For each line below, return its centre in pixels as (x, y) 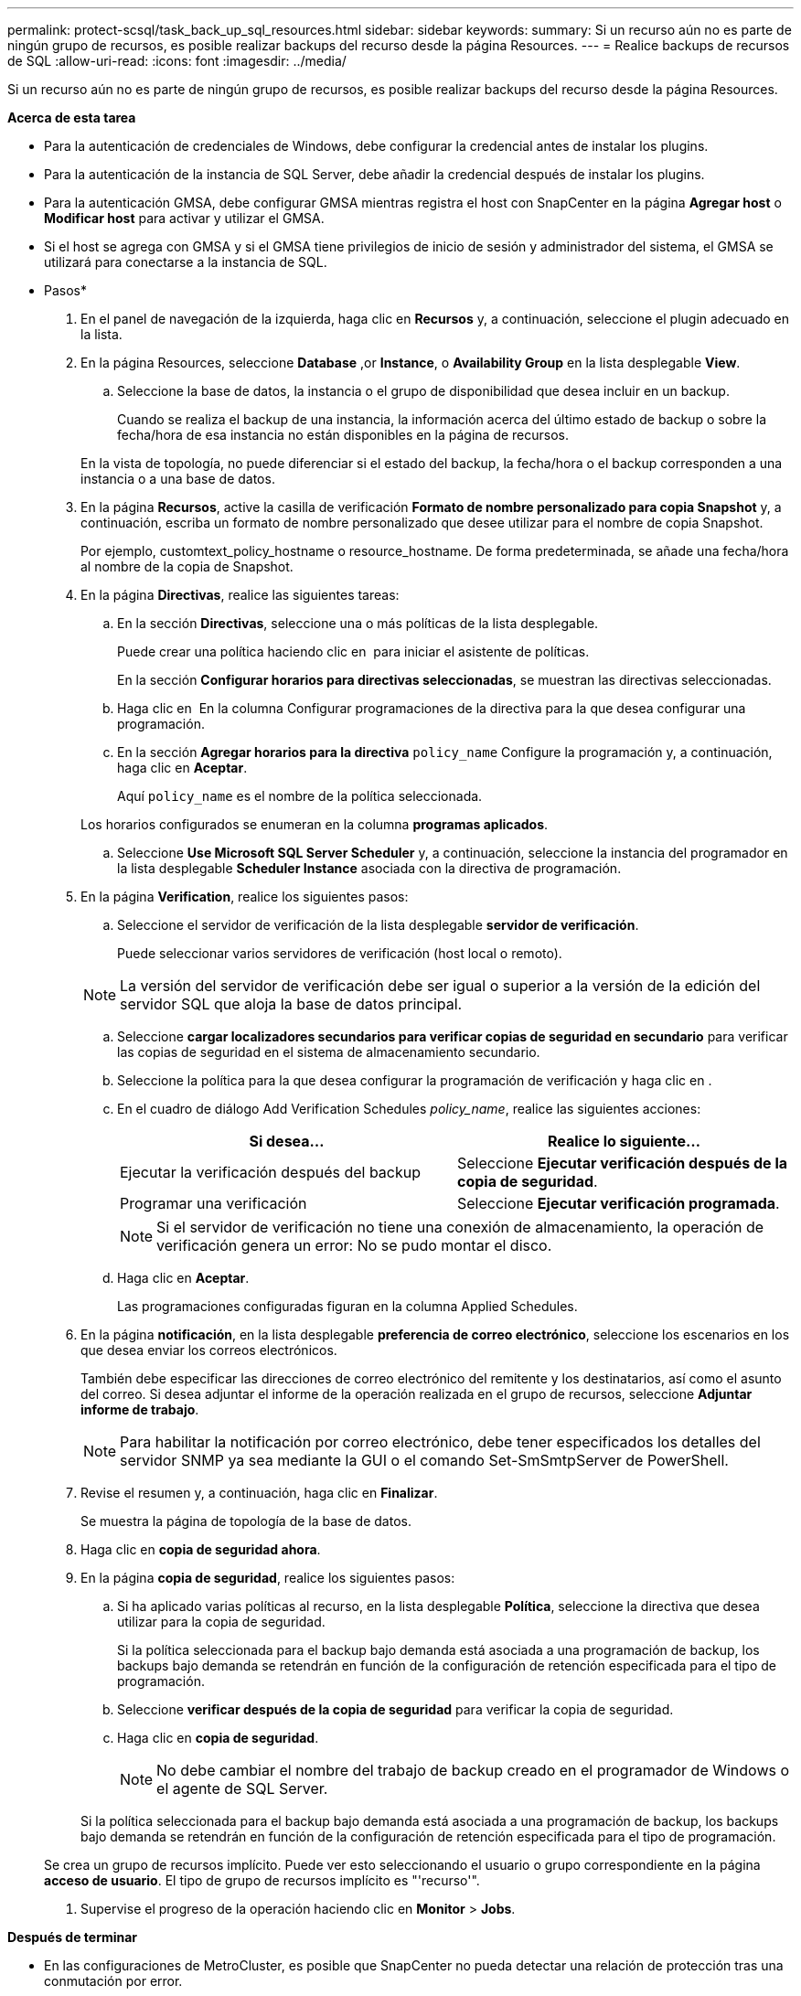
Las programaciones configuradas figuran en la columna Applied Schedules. (347, 1306)
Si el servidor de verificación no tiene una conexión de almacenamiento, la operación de (460, 1227)
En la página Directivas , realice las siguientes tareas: (240, 595)
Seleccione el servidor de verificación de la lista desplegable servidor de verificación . (378, 925)
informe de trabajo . (140, 1409)
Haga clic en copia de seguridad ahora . (201, 1549)
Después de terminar (73, 1937)
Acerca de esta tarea (72, 117)
